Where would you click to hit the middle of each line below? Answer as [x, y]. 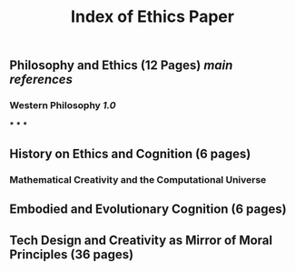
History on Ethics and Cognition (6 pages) [130, 153]
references [41, 80]
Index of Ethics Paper [152, 17]
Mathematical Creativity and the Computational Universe [138, 179]
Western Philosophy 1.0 [63, 105]
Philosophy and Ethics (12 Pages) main [121, 65]
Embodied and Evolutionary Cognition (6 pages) [148, 210]
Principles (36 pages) [72, 254]
